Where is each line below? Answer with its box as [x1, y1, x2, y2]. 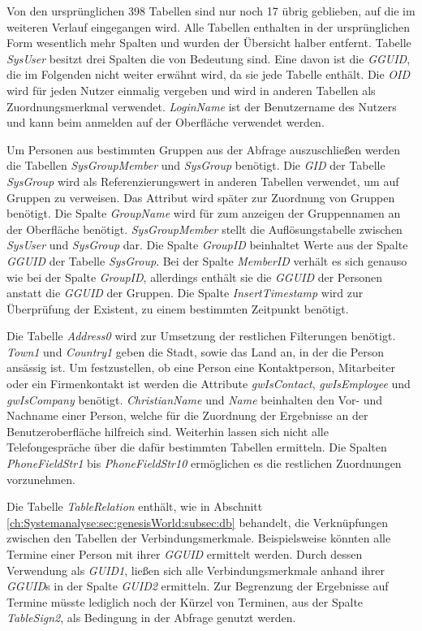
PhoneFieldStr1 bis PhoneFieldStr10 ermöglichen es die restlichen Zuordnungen [6, 455, 402, 472]
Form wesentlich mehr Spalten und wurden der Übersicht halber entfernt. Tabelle [6, 34, 411, 51]
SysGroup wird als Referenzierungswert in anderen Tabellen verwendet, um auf [6, 172, 399, 189]
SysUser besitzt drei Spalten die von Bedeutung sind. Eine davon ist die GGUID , [6, 50, 411, 67]
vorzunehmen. [6, 470, 75, 487]
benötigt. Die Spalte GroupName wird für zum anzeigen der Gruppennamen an [6, 205, 401, 222]
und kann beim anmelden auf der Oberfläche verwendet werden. [6, 114, 325, 131]
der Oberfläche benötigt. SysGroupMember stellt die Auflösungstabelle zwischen [6, 220, 403, 237]
